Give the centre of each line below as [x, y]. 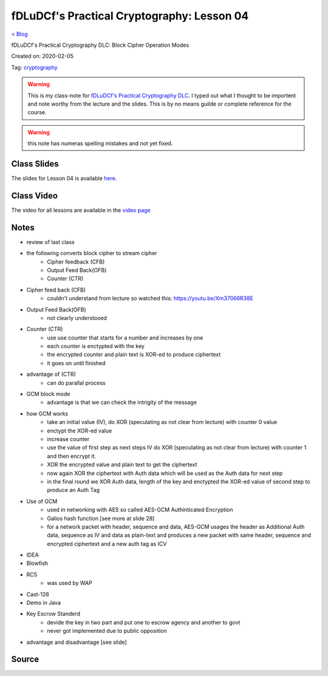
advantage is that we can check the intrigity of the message [122, 402]
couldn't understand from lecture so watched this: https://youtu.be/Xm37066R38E [150, 298]
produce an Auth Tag [73, 490]
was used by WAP [70, 583]
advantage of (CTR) [51, 374]
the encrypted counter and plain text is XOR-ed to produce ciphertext [134, 355]
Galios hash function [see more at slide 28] [101, 518]
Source [25, 659]
